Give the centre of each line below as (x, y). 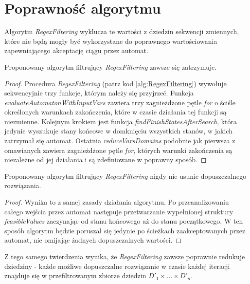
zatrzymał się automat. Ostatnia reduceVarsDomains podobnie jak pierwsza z (120, 141)
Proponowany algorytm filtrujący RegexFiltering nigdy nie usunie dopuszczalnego (125, 176)
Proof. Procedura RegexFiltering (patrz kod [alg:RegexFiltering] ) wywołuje (116, 83)
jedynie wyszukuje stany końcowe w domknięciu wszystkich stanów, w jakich (118, 131)
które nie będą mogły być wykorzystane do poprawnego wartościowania (111, 41)
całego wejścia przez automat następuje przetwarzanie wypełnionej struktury (119, 211)
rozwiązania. (23, 185)
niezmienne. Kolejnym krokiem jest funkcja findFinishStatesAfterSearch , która (121, 121)
